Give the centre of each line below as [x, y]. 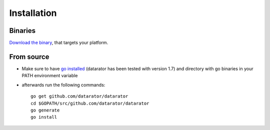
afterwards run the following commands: [63, 85]
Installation [33, 13]
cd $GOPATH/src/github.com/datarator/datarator [90, 103]
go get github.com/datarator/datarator [79, 96]
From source [29, 57]
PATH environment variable [50, 76]
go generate [45, 110]
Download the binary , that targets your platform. [59, 43]
